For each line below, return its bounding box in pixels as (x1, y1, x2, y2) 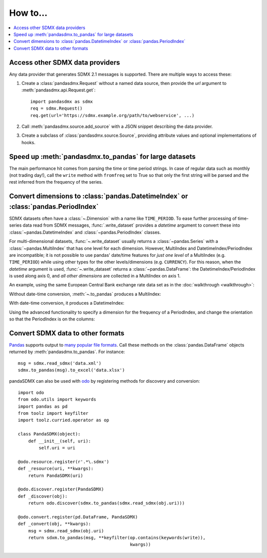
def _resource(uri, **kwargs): (18, 466, 94, 472)
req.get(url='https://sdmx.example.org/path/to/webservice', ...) (30, 113, 195, 118)
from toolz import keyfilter (18, 410, 89, 416)
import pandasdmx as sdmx (30, 99, 93, 104)
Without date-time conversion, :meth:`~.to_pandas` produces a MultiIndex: (9, 291, 161, 297)
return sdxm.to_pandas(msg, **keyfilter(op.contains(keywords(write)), (28, 535, 206, 541)
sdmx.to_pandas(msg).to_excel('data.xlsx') (18, 367, 125, 373)
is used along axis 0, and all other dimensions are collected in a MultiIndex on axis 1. (9, 273, 180, 279)
